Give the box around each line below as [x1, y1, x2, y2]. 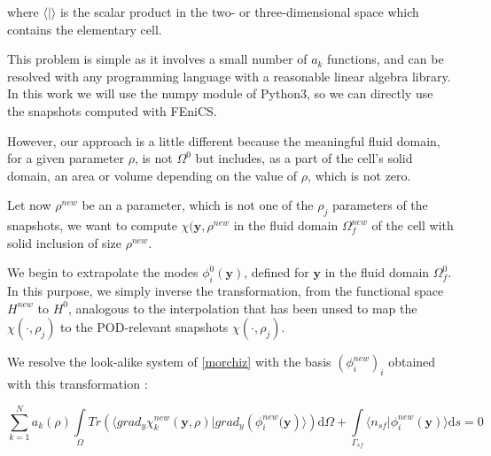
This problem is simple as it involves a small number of [7, 50, 308, 68]
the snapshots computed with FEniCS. [7, 101, 217, 120]
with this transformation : [7, 375, 148, 393]
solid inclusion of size [7, 233, 121, 251]
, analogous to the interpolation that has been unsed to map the [68, 298, 417, 317]
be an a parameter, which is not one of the [82, 196, 314, 214]
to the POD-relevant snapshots [60, 318, 229, 336]
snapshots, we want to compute [7, 216, 177, 235]
